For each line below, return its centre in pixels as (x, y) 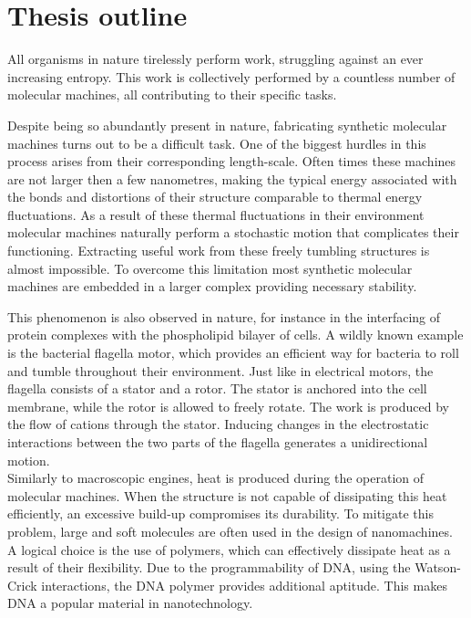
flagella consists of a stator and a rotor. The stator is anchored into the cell (217, 388)
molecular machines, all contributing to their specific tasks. (172, 94)
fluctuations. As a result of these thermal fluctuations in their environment (216, 214)
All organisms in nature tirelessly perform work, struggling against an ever (215, 59)
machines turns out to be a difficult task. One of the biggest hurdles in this (217, 143)
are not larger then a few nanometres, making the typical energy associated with (232, 178)
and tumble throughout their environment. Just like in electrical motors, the (220, 370)
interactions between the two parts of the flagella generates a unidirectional (218, 442)
